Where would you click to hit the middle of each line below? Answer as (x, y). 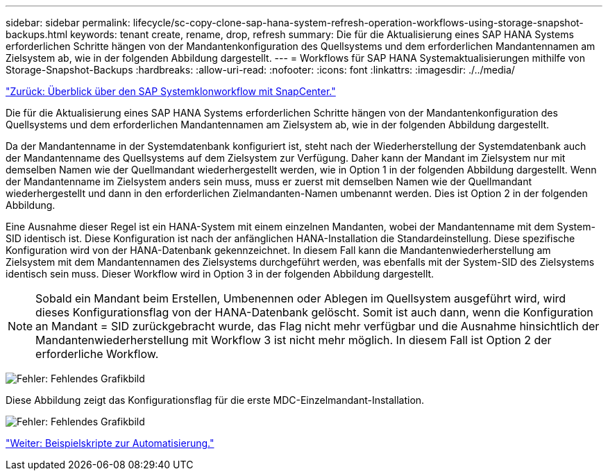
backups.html (37, 34)
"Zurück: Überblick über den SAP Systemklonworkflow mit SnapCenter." (171, 91)
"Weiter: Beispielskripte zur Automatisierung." (110, 443)
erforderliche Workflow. (97, 354)
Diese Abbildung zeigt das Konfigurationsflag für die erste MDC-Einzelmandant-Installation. (215, 400)
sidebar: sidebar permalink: (68, 23)
